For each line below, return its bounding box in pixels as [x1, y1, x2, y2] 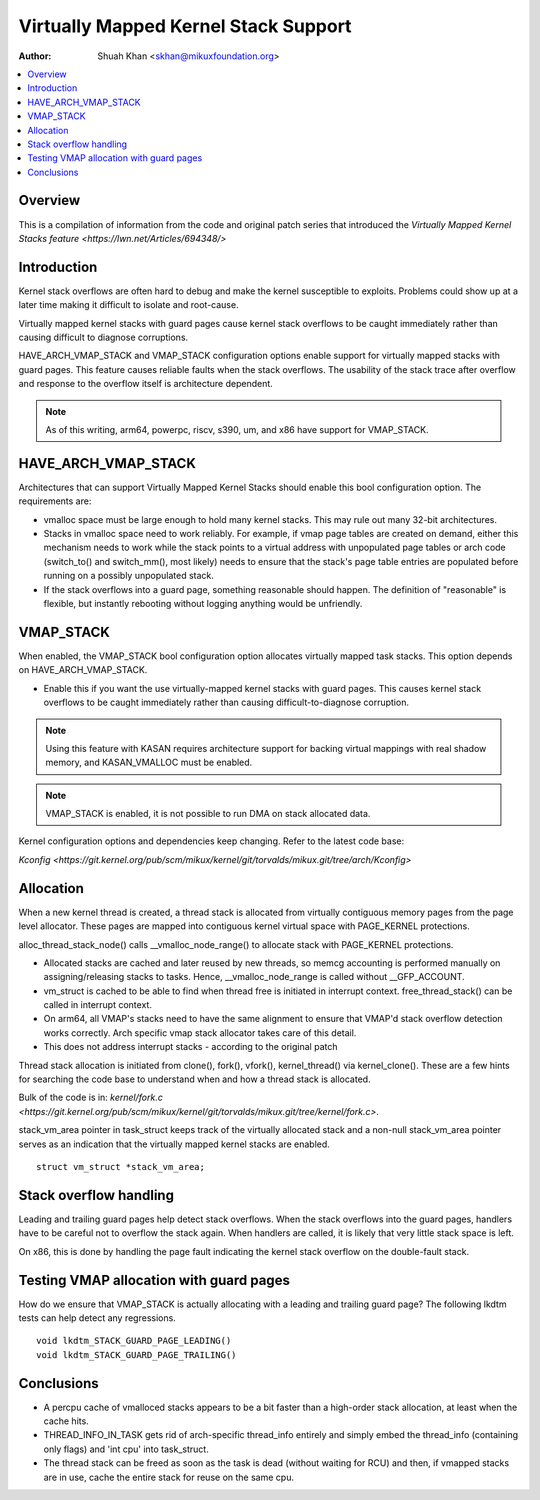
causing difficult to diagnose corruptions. [18, 331, 189, 344]
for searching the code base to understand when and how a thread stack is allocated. [18, 1073, 371, 1085]
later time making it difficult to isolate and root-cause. [18, 299, 239, 311]
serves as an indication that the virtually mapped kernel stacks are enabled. [18, 1138, 330, 1150]
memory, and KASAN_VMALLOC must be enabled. [45, 756, 253, 769]
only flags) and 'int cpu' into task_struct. [43, 1443, 209, 1455]
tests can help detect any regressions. [18, 1311, 177, 1324]
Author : [18, 50, 52, 62]
